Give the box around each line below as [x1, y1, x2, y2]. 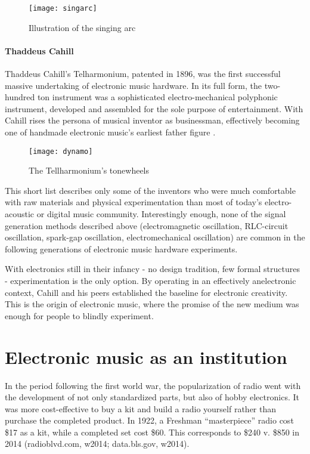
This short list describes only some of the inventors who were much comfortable [5, 184, 296, 196]
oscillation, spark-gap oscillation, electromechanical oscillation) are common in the [5, 231, 305, 243]
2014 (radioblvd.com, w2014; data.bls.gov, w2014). [5, 437, 190, 450]
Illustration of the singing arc [29, 21, 136, 33]
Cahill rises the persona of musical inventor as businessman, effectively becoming [5, 114, 300, 126]
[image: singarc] [29, 4, 97, 13]
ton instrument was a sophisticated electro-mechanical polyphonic [37, 91, 278, 103]
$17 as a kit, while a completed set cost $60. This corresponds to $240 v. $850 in [5, 425, 299, 438]
